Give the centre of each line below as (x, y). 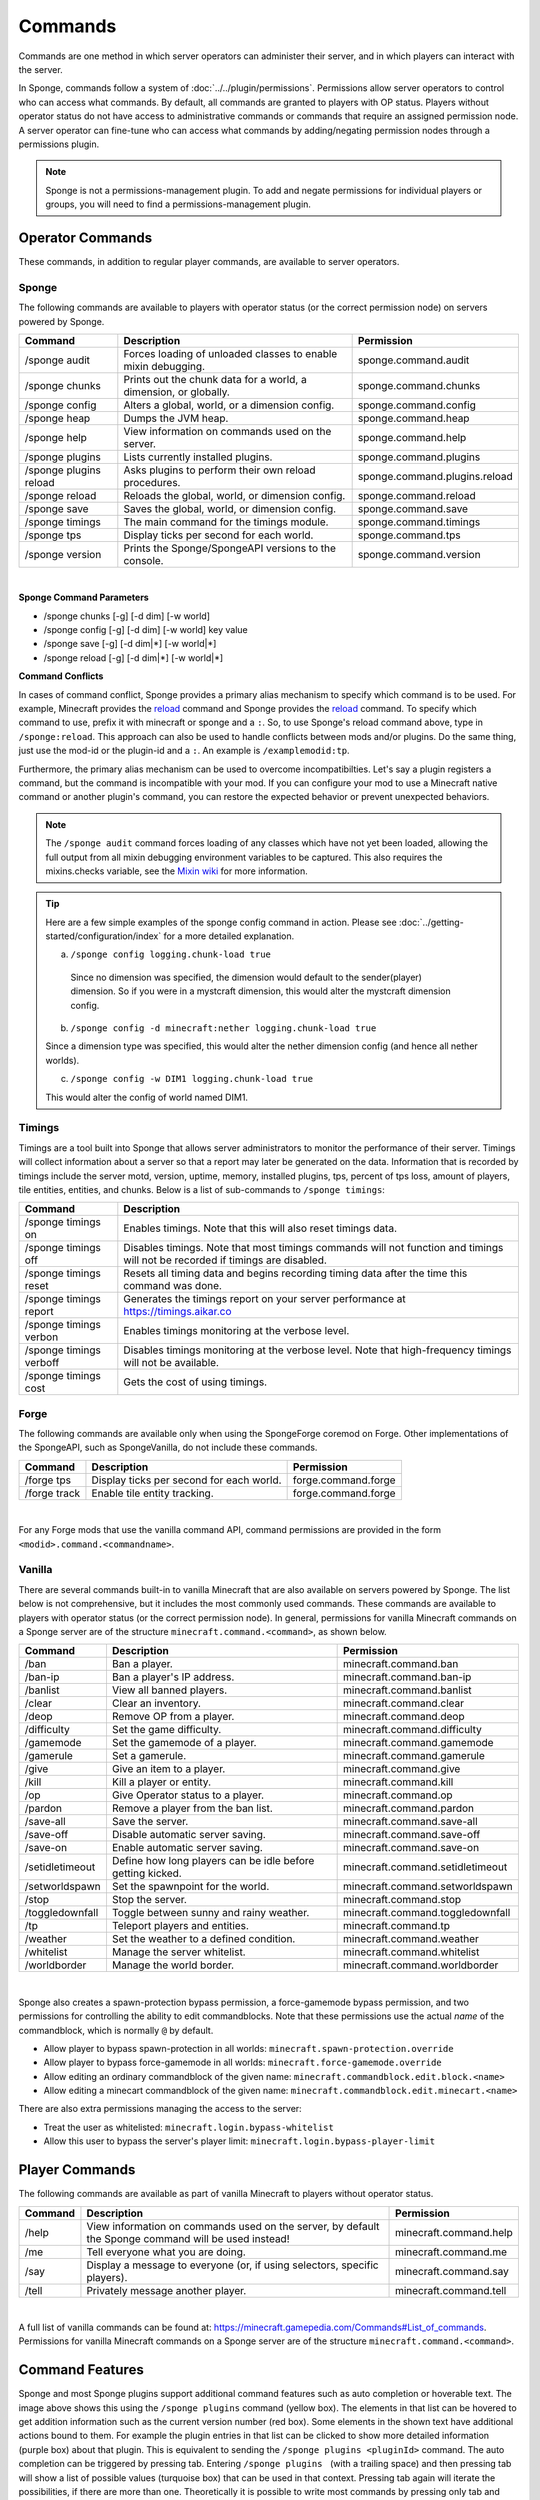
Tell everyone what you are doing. (166, 2252)
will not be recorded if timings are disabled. (225, 1260)
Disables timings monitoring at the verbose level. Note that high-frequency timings (317, 1350)
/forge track (52, 1493)
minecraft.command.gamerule (414, 1756)
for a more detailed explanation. (229, 936)
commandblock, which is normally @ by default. (116, 2030)
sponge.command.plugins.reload (435, 476)
